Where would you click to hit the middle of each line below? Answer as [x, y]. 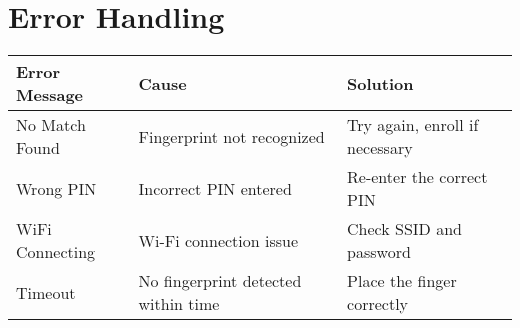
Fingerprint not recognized [231, 136]
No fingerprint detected [220, 281]
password [379, 252]
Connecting [56, 252]
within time [179, 304]
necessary [380, 148]
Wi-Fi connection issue [218, 240]
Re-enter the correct [417, 177]
